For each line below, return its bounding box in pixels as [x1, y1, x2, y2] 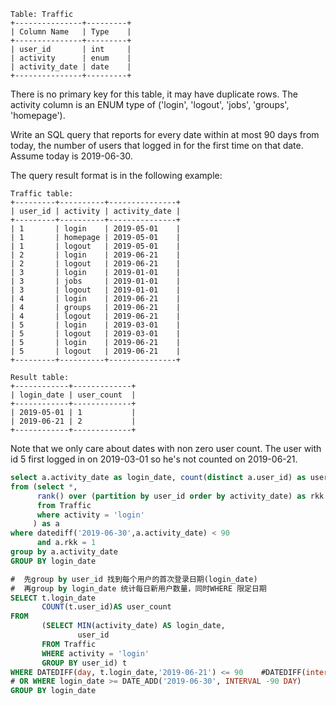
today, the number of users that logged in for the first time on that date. [10, 140, 304, 151]
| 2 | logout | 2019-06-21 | [10, 259, 182, 269]
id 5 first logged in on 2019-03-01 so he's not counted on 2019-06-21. [10, 453, 298, 465]
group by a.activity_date [10, 547, 118, 557]
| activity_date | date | [10, 62, 132, 72]
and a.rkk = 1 [36, 538, 97, 548]
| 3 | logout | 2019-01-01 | [10, 285, 182, 295]
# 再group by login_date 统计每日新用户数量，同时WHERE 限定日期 [10, 583, 267, 594]
